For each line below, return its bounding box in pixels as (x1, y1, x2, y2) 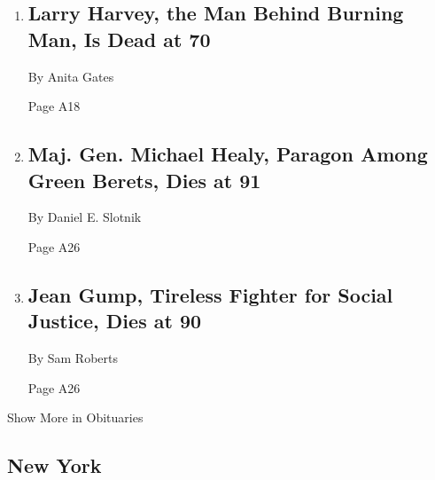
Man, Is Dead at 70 (27, 25, 211, 52)
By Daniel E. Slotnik (27, 208, 142, 226)
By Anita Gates (27, 67, 114, 85)
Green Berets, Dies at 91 (27, 166, 261, 193)
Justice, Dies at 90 (27, 307, 202, 334)
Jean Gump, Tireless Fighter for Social (27, 280, 393, 308)
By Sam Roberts (27, 349, 119, 367)
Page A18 (27, 97, 81, 115)
